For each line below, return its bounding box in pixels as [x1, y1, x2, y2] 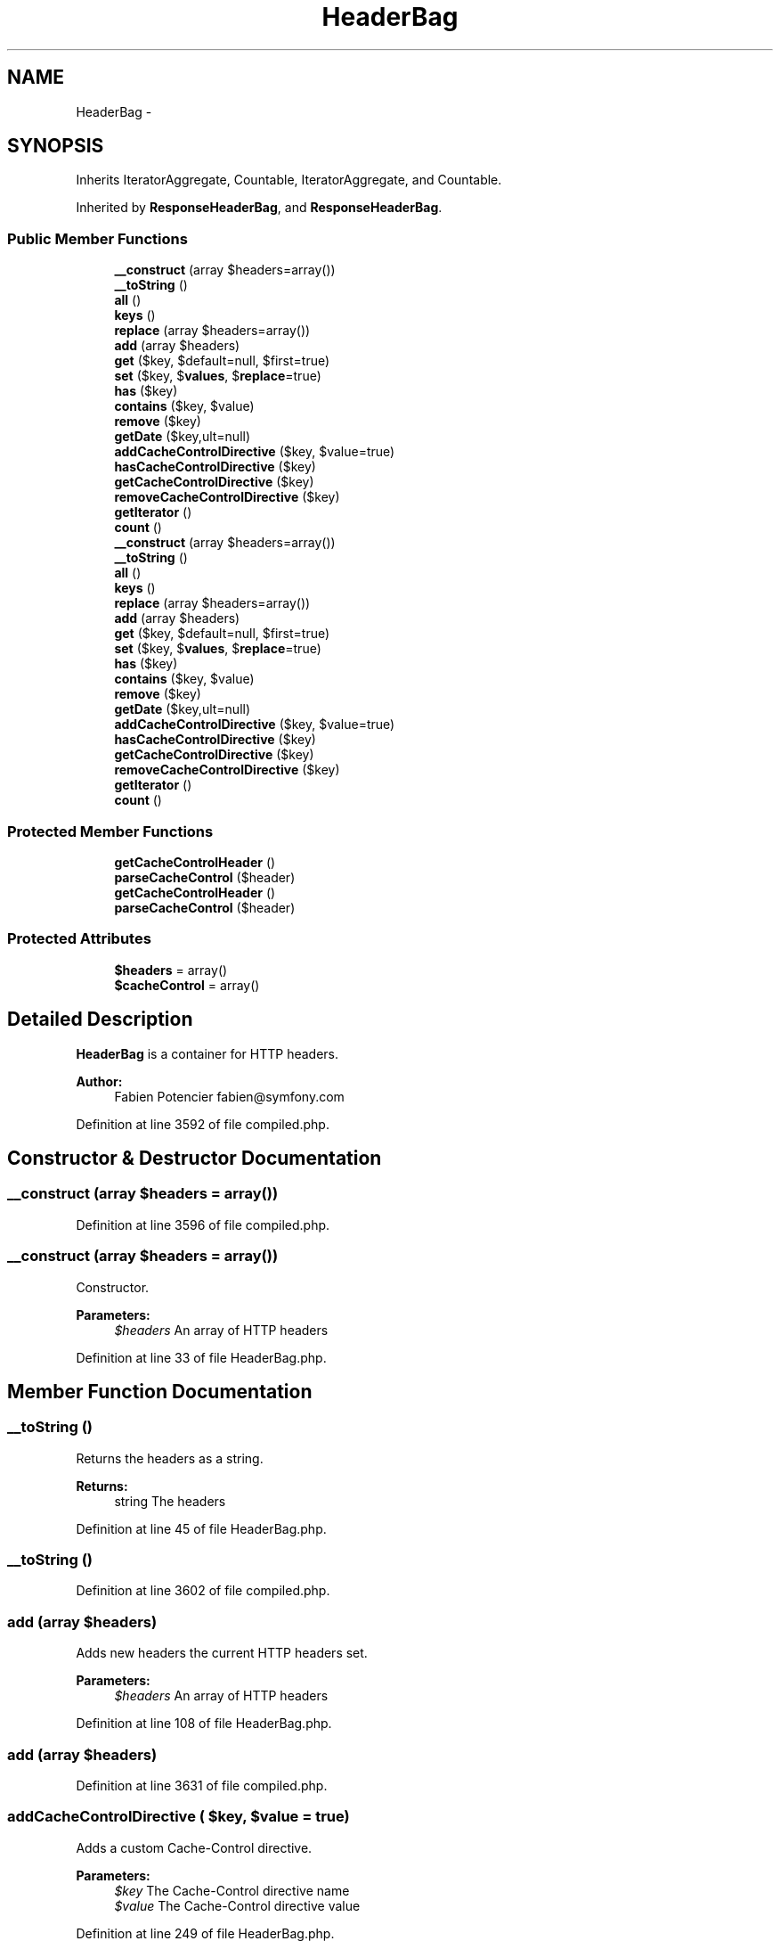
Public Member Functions [7, 229, 188, 248]
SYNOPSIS [7, 135, 104, 158]
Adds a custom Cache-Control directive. [76, 1839, 313, 1855]
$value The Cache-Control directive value [114, 1897, 361, 1913]
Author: [76, 1073, 123, 1089]
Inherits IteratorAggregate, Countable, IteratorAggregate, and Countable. [76, 172, 502, 188]
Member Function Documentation [7, 1380, 313, 1403]
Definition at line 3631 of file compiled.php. [76, 1777, 328, 1793]
